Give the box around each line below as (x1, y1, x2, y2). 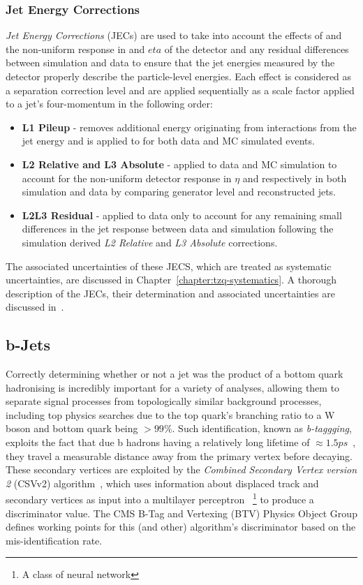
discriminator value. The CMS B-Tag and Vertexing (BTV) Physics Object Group (6, 505, 357, 520)
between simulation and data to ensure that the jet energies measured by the (6, 55, 335, 70)
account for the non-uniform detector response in (22, 170, 232, 185)
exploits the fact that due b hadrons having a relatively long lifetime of (6, 435, 310, 450)
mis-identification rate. (6, 533, 103, 547)
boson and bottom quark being (6, 421, 138, 436)
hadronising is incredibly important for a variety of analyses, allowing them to (6, 380, 340, 394)
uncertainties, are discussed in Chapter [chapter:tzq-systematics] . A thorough (6, 272, 337, 287)
